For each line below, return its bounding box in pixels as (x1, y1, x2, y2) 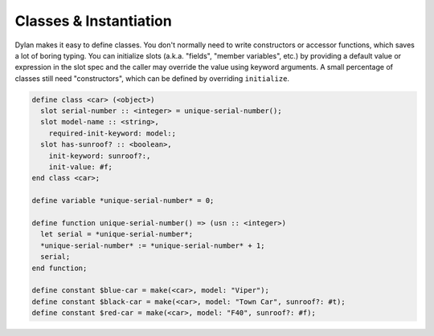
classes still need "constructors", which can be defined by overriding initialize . (14, 73, 289, 83)
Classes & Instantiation (14, 12, 172, 30)
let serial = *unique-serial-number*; (40, 229, 193, 239)
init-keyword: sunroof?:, (48, 151, 151, 160)
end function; (31, 263, 88, 273)
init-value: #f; (48, 163, 113, 172)
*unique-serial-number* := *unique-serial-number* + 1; (40, 241, 265, 250)
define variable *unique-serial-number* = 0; (31, 196, 215, 205)
